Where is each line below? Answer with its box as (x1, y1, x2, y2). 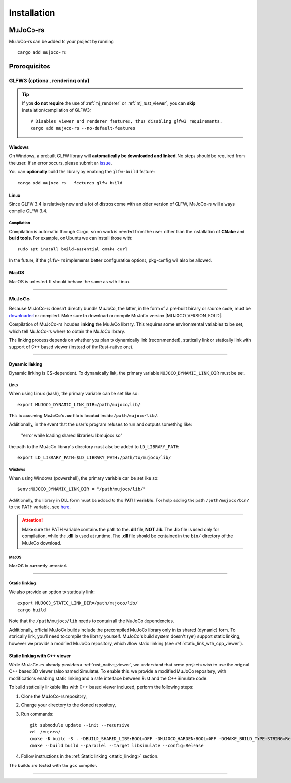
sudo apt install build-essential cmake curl (17, 247, 128, 252)
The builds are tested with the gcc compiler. (9, 762, 97, 768)
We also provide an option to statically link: (9, 589, 95, 595)
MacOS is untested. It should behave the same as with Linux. (9, 279, 131, 284)
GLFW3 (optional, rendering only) (9, 77, 90, 84)
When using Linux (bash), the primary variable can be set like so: (9, 391, 139, 397)
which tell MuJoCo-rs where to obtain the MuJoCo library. (9, 328, 126, 334)
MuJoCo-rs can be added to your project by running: (9, 39, 115, 45)
